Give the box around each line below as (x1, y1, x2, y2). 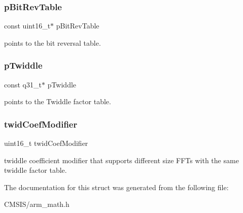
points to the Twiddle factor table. (4, 96, 111, 107)
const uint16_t (4, 20, 51, 31)
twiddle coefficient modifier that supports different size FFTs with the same (4, 155, 239, 165)
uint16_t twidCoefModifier (4, 138, 88, 148)
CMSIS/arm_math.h (4, 199, 70, 209)
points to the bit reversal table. (4, 37, 101, 48)
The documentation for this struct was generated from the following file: (4, 181, 229, 192)
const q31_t (4, 79, 42, 89)
